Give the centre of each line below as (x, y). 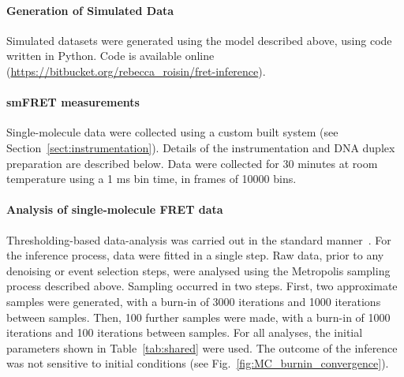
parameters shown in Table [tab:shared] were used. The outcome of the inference (202, 347)
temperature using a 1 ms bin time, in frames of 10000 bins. (151, 179)
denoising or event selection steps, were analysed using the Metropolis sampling (198, 270)
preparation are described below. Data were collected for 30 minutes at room (192, 163)
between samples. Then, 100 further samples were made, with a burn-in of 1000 (198, 317)
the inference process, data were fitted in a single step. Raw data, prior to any (195, 255)
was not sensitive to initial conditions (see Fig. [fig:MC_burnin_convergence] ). (198, 363)
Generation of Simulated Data (90, 10)
